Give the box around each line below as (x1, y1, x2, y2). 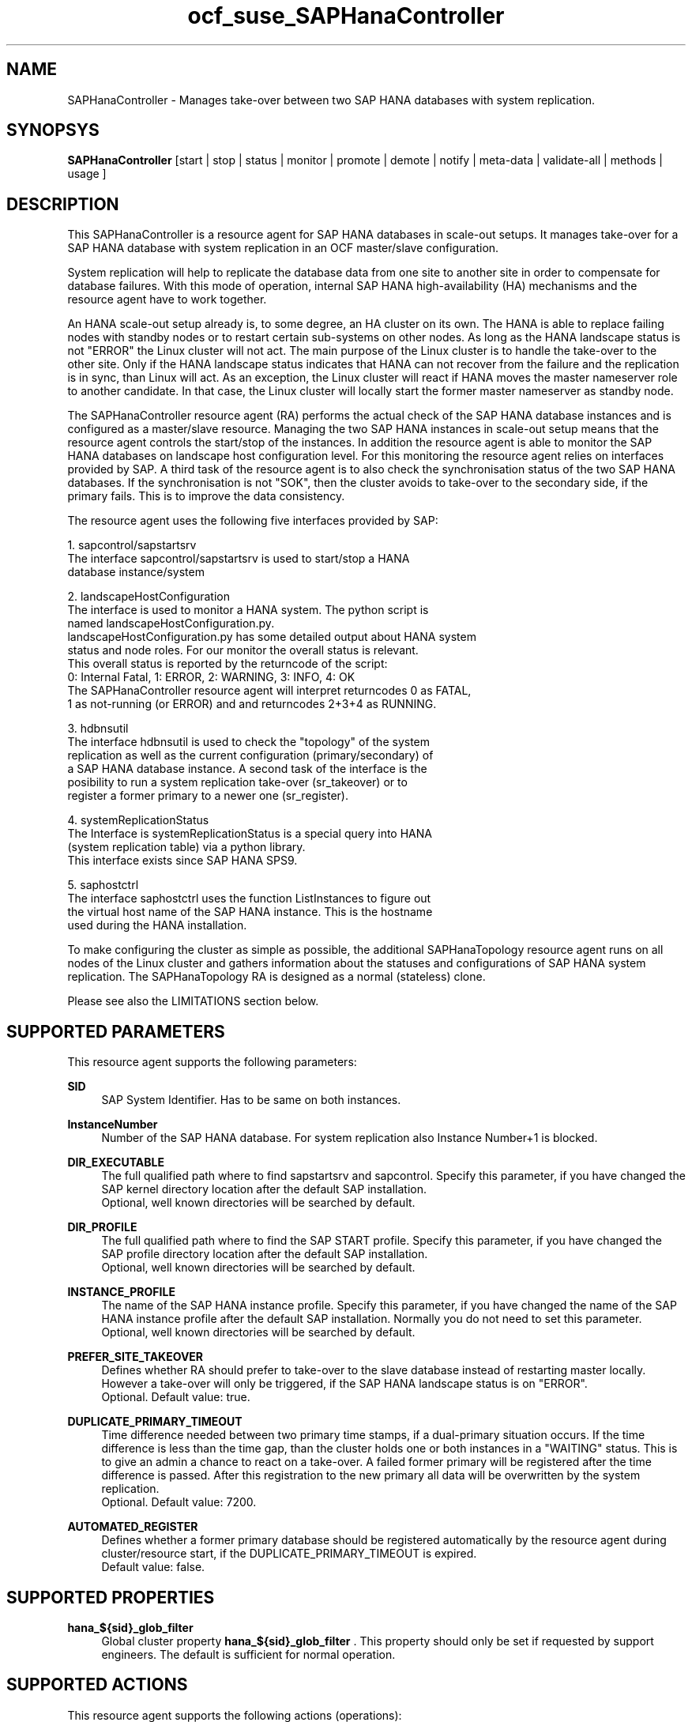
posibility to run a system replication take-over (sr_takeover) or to (67, 775, 408, 789)
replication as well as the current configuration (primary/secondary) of (67, 748, 434, 763)
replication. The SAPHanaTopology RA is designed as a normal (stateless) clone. (67, 970, 486, 984)
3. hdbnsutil (67, 722, 129, 736)
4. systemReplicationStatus (67, 813, 209, 827)
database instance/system (67, 565, 205, 579)
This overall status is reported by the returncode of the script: (67, 657, 388, 671)
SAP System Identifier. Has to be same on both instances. (101, 1093, 401, 1107)
